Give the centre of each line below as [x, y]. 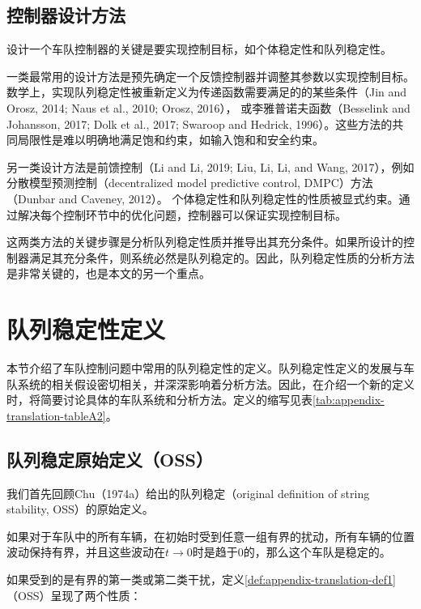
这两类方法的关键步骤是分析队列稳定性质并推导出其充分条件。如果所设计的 [205, 242]
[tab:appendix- [349, 400]
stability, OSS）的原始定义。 [80, 509]
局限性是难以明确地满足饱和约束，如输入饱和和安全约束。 [170, 140]
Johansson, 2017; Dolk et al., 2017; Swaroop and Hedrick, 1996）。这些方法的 [200, 124]
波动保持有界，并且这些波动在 [86, 552]
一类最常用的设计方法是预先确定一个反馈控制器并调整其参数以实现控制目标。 [210, 76]
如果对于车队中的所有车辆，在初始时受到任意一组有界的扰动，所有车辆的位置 [210, 536]
